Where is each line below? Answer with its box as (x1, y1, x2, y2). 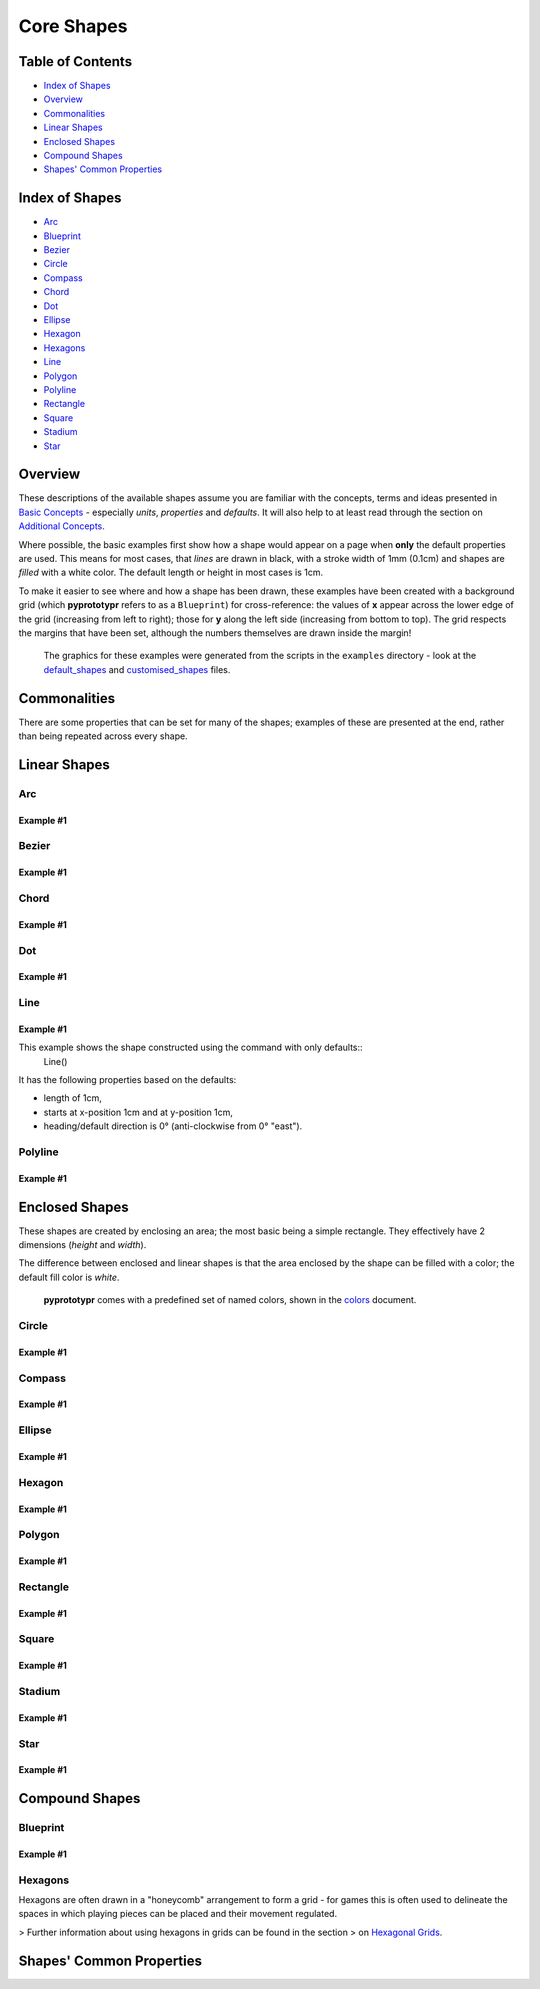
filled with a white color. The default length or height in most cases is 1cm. (18, 566, 324, 579)
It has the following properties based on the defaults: (18, 1074, 237, 1086)
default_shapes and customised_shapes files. (43, 663, 231, 675)
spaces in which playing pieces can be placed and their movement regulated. (18, 1908, 338, 1920)
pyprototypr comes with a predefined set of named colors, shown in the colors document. (43, 1294, 417, 1306)
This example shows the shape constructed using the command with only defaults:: (18, 1041, 364, 1054)
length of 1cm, (43, 1092, 102, 1104)
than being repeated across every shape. (18, 730, 189, 742)
